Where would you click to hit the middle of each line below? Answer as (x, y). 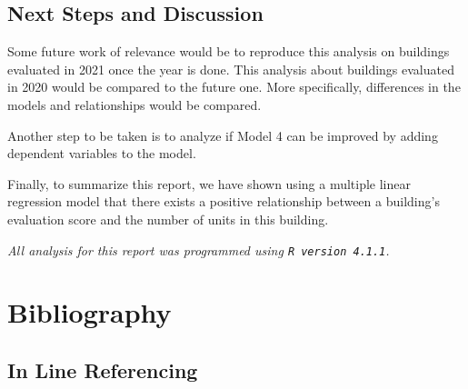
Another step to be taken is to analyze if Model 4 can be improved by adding (223, 135)
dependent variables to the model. (102, 153)
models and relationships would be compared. (134, 104)
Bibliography (90, 312)
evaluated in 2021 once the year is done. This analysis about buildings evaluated (231, 69)
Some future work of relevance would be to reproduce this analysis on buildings (229, 51)
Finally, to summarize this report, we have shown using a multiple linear (209, 183)
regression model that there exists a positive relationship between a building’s (224, 201)
